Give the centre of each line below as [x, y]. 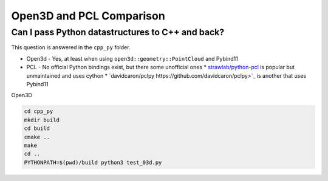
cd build [37, 128]
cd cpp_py [39, 111]
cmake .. [37, 137]
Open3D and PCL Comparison [88, 16]
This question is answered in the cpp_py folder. [71, 47]
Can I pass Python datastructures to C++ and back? [118, 32]
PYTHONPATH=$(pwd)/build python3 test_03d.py [93, 162]
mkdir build [42, 120]
